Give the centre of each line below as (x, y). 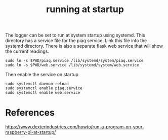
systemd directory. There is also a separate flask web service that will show (84, 46)
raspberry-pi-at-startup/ (31, 132)
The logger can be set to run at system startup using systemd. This (75, 35)
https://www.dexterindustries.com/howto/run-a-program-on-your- (75, 127)
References (30, 113)
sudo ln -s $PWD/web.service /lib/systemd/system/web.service (72, 65)
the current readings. (27, 51)
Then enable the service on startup (42, 75)
